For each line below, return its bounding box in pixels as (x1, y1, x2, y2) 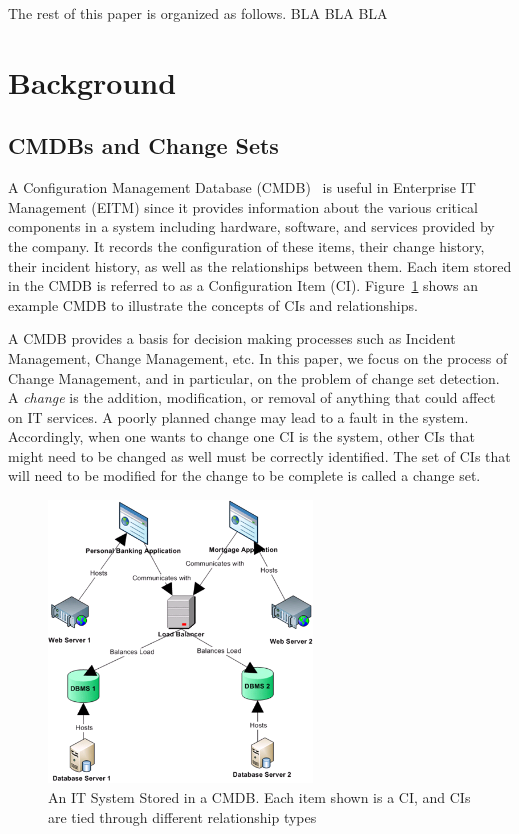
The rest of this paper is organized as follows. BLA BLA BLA (8, 3, 388, 23)
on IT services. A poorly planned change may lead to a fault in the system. (8, 406, 469, 427)
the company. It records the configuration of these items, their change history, (8, 235, 485, 256)
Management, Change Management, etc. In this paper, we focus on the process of (8, 347, 508, 368)
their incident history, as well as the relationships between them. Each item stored (8, 255, 512, 276)
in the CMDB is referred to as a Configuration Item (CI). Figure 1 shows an (8, 275, 479, 296)
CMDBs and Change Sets (8, 130, 279, 161)
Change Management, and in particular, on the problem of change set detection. (8, 367, 500, 388)
